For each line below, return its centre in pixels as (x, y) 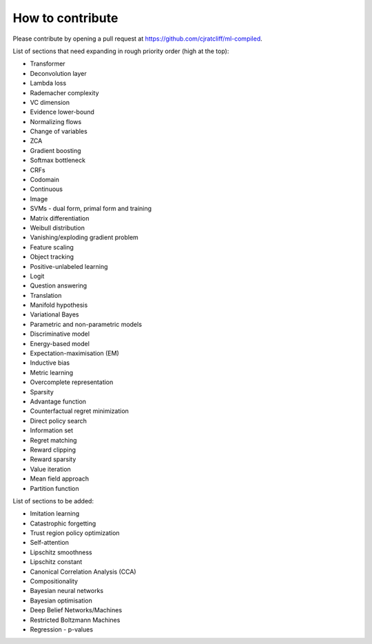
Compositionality (54, 581)
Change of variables (59, 132)
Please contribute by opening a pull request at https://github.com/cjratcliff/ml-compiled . (138, 39)
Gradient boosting (56, 150)
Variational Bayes (54, 314)
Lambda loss (48, 83)
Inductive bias (50, 363)
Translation (46, 295)
